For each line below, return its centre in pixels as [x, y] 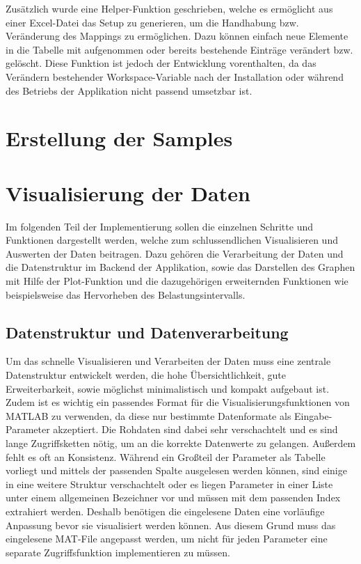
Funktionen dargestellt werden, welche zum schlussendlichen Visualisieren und [172, 240]
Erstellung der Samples [119, 138]
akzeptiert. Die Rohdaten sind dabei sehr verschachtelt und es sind [195, 429]
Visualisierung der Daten [128, 193]
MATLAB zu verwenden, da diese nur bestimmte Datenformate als [149, 415]
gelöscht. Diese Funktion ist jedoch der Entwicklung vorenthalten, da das [161, 63]
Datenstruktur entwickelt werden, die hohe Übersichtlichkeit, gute [146, 375]
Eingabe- [313, 415]
